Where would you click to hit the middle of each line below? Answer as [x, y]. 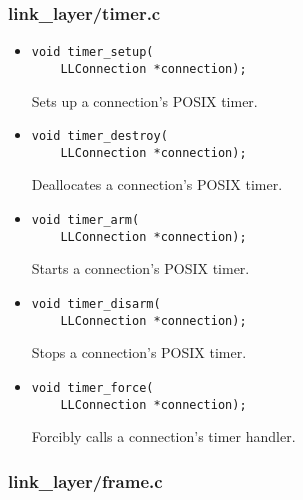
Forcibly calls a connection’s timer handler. [163, 436]
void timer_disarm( [96, 303]
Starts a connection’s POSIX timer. [140, 268]
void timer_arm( [85, 220]
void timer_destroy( [99, 136]
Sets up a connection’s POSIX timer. [144, 100]
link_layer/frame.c [85, 480]
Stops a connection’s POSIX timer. [139, 352]
